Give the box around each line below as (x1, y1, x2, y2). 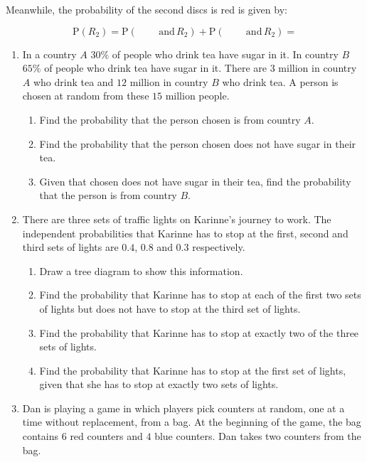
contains (22, 429, 59, 444)
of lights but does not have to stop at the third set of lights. (39, 301, 301, 316)
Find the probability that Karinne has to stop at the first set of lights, (39, 362, 346, 377)
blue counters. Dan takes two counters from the (154, 429, 361, 444)
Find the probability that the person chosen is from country (39, 112, 301, 127)
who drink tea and (33, 74, 114, 89)
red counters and (70, 429, 143, 444)
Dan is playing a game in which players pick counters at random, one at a (22, 400, 345, 415)
